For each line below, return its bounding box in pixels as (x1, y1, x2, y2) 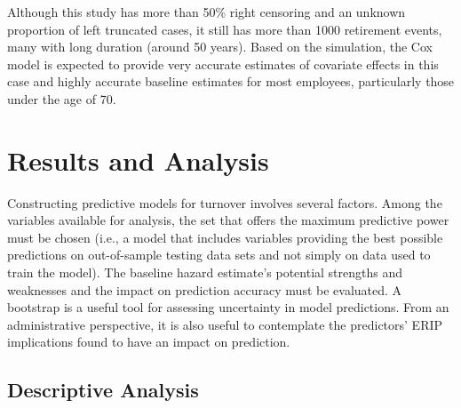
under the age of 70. (7, 89, 116, 108)
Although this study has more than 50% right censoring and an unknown (7, 3, 406, 20)
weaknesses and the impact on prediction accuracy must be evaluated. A (7, 280, 402, 299)
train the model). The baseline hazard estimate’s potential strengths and (7, 263, 403, 282)
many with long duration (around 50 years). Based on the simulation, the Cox (7, 37, 433, 56)
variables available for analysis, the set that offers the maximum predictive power (7, 211, 449, 229)
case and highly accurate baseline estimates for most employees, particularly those (7, 72, 455, 91)
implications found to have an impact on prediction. (7, 332, 290, 351)
